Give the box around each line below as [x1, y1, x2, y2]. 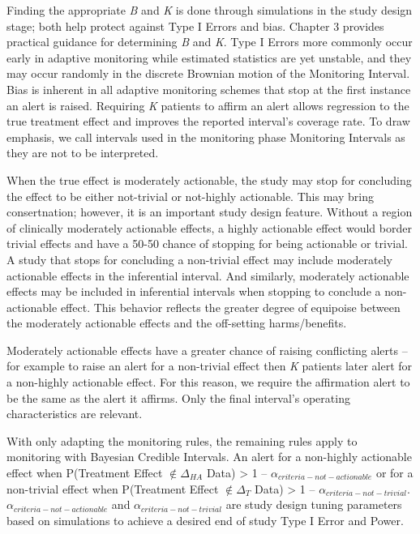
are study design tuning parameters [225, 496, 402, 513]
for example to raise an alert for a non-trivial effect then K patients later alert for [6, 357, 413, 374]
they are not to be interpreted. [6, 144, 159, 161]
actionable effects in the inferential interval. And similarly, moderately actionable [6, 267, 409, 284]
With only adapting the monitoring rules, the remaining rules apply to [6, 432, 358, 449]
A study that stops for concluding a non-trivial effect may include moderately [6, 250, 392, 267]
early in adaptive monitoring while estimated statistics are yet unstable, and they [6, 49, 412, 66]
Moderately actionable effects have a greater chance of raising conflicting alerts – [6, 341, 408, 358]
